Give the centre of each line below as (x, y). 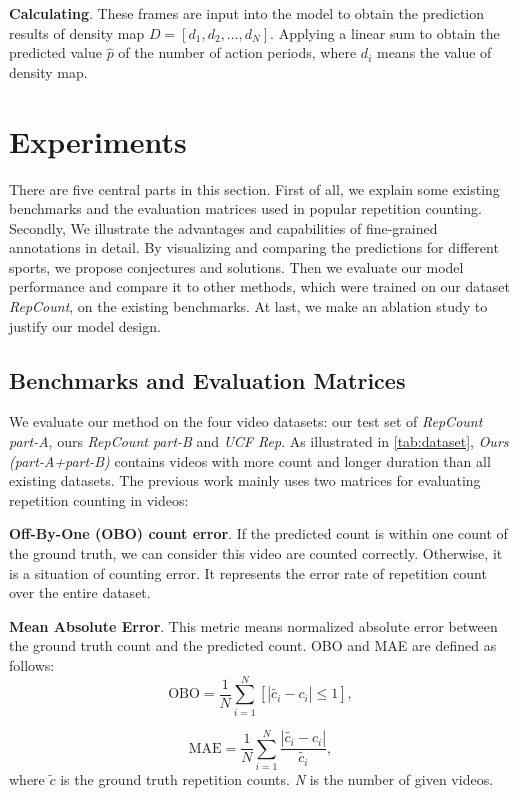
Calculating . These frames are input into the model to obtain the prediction (247, 13)
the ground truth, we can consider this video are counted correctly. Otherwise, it (256, 553)
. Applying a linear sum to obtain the (385, 32)
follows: (32, 664)
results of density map (77, 32)
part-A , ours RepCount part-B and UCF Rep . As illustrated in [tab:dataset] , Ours (259, 441)
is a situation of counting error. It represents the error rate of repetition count (248, 572)
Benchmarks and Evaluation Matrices (207, 379)
